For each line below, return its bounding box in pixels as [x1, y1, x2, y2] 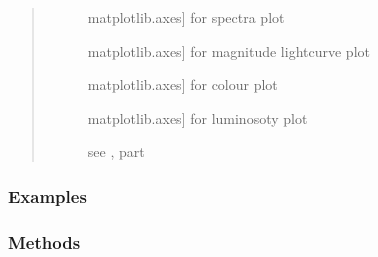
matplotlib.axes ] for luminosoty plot [87, 107, 308, 128]
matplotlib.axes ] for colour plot [87, 74, 278, 95]
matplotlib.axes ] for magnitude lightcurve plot [87, 40, 370, 61]
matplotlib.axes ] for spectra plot [87, 7, 285, 27]
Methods [8, 229, 81, 254]
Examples [8, 183, 87, 208]
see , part [87, 141, 145, 162]
